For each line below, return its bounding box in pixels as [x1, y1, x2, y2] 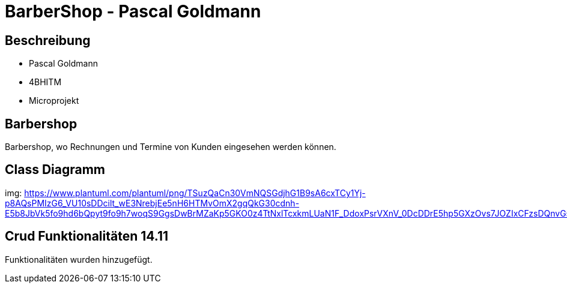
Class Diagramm [5, 162, 106, 178]
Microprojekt [29, 95, 79, 106]
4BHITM [29, 77, 62, 88]
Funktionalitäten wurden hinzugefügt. [5, 254, 153, 265]
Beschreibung [5, 32, 91, 48]
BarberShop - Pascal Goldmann [5, 1, 261, 22]
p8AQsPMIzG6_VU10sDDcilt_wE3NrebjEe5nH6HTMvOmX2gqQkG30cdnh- [5, 197, 300, 208]
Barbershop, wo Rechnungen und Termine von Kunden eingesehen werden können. [5, 142, 336, 152]
